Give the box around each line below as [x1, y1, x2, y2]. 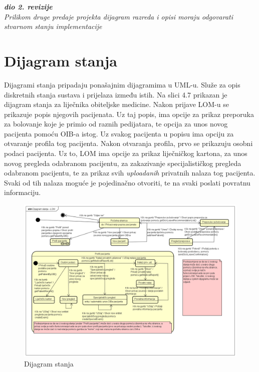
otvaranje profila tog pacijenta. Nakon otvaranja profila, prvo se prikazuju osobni [4, 138, 253, 148]
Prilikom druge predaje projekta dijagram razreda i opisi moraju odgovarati [4, 11, 233, 21]
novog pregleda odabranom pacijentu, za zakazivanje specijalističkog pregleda [4, 157, 241, 168]
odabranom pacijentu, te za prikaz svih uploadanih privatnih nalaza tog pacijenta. [4, 167, 255, 178]
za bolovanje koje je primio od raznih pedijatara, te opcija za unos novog [4, 118, 228, 129]
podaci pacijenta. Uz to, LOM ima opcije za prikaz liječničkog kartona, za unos [4, 148, 247, 158]
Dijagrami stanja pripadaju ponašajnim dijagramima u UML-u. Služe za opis [4, 79, 240, 89]
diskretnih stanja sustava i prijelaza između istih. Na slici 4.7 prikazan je [4, 89, 227, 99]
